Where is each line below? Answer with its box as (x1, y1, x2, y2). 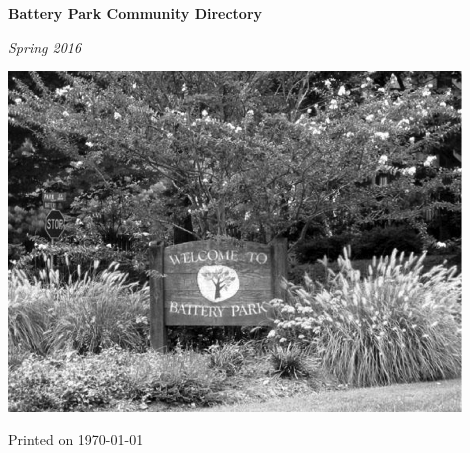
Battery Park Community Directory (8, 3, 263, 23)
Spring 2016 (8, 36, 82, 57)
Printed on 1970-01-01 (8, 429, 144, 450)
